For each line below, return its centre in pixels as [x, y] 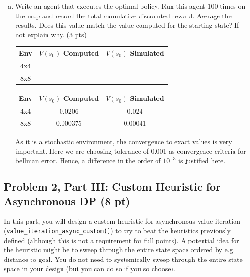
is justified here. [202, 160]
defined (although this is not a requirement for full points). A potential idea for [122, 240]
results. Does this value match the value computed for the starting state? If [127, 25]
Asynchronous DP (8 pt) [67, 201]
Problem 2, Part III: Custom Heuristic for [112, 187]
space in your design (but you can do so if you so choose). [90, 269]
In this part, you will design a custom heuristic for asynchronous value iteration [122, 221]
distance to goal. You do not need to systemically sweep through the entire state [123, 259]
